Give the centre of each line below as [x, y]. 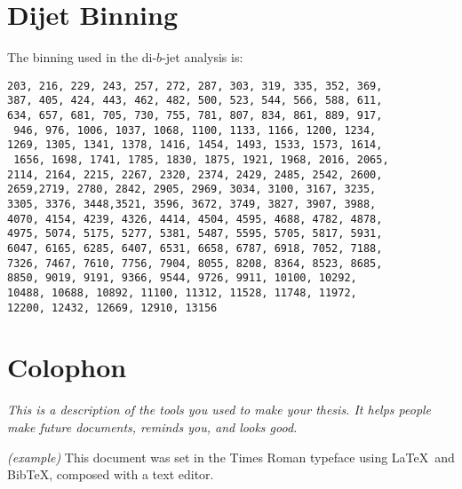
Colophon [67, 367]
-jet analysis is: [203, 57]
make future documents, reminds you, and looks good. [152, 426]
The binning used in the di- [82, 57]
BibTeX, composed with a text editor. [111, 474]
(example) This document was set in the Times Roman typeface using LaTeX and [231, 457]
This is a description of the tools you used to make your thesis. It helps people [219, 410]
